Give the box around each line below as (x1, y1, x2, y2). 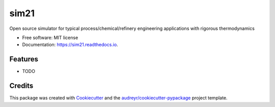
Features (9, 55, 38, 63)
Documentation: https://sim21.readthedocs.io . (22, 42, 118, 48)
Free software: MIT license (22, 34, 78, 41)
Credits (9, 82, 34, 90)
